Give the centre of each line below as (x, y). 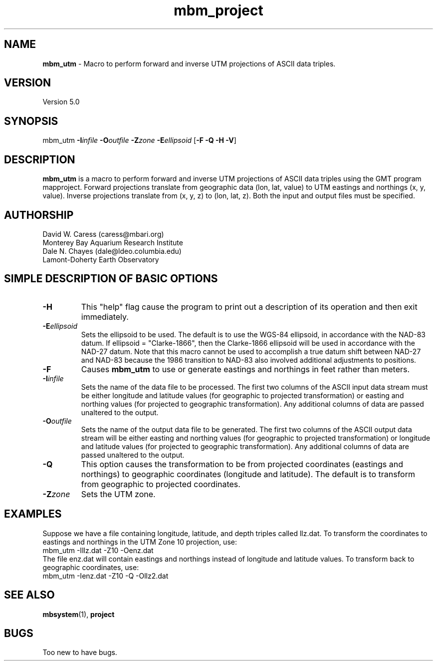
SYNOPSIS (31, 121)
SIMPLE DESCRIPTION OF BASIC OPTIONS (111, 279)
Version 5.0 (61, 102)
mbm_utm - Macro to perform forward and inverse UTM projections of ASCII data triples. (189, 63)
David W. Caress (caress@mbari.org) (103, 234)
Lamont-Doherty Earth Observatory (101, 259)
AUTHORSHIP (39, 215)
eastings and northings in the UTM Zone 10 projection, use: (140, 542)
